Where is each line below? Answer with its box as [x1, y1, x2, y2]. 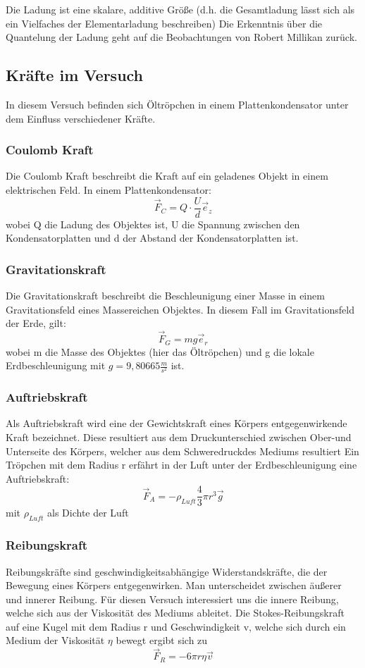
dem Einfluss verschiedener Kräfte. [6, 111, 156, 125]
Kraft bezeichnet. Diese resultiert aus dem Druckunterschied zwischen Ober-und [6, 430, 352, 445]
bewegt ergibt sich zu [116, 633, 208, 648]
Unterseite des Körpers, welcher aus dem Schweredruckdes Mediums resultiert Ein [6, 443, 359, 458]
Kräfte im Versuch [6, 64, 144, 86]
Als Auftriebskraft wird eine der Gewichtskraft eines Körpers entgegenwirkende [6, 416, 347, 431]
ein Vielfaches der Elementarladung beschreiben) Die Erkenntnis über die [6, 16, 323, 30]
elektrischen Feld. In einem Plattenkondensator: [6, 182, 211, 197]
